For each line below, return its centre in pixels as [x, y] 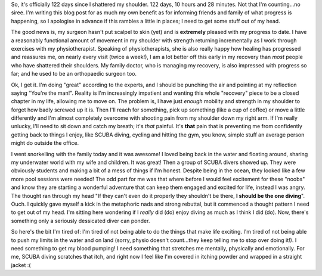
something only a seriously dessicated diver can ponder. [80, 221]
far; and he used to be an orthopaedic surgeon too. [74, 74]
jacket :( [21, 265]
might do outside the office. [45, 143]
